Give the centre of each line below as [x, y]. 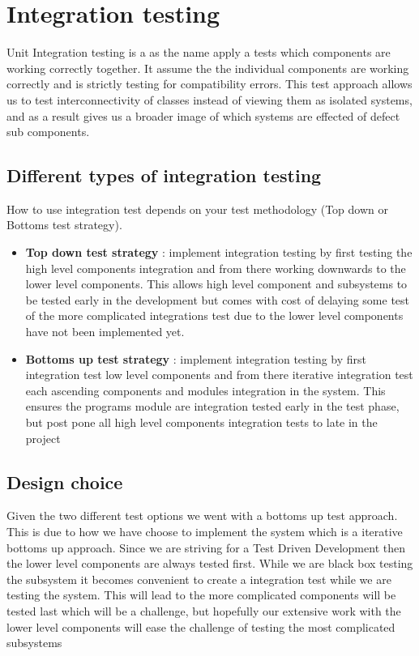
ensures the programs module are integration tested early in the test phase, [212, 406]
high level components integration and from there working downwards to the [216, 268]
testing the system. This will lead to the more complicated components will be [201, 595]
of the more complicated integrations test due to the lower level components [214, 315]
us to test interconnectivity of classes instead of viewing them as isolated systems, [209, 99]
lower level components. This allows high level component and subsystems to [216, 284]
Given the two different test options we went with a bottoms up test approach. [202, 515]
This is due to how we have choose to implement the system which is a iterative [205, 531]
